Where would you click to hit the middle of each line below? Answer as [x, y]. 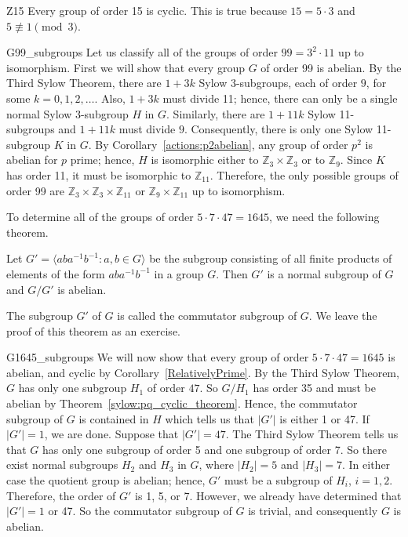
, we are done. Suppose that [111, 434]
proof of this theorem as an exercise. [93, 330]
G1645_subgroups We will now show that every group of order [158, 357]
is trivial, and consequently [313, 511]
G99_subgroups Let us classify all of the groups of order [142, 52]
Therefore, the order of [61, 495]
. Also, [110, 98]
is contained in [114, 418]
